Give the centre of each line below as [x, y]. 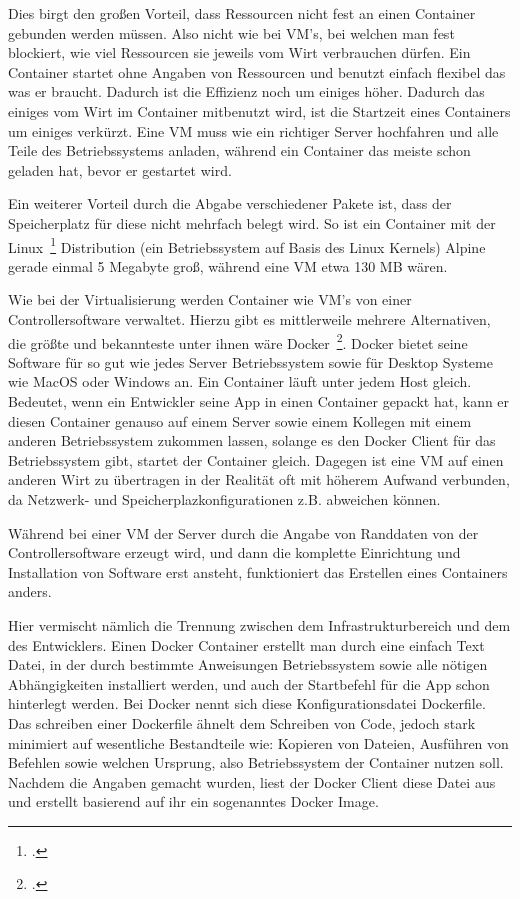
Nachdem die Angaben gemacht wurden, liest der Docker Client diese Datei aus [252, 781]
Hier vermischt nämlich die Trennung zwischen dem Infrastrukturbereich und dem [259, 624]
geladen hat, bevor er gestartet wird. [120, 169]
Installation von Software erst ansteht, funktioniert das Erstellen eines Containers [258, 571]
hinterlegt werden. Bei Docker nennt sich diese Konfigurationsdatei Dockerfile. [247, 703]
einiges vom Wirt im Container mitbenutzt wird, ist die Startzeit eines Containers [259, 110]
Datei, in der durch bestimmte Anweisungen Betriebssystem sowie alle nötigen [248, 664]
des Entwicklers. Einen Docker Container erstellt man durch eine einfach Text [246, 644]
